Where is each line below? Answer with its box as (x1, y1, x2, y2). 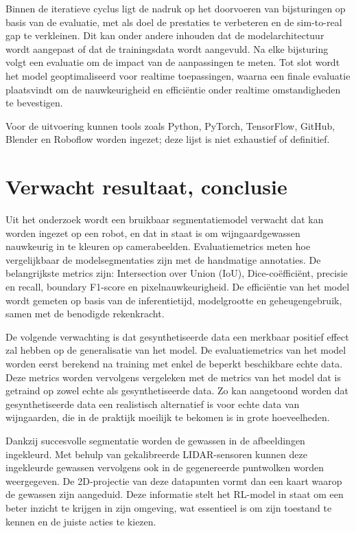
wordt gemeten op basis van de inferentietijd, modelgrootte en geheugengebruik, (5, 293, 342, 307)
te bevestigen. (5, 95, 63, 110)
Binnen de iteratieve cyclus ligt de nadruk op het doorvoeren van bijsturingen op (5, 1, 346, 15)
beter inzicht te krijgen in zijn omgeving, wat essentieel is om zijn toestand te (5, 500, 332, 514)
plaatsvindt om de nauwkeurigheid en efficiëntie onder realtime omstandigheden (5, 82, 341, 96)
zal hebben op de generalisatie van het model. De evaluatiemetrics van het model (5, 343, 346, 357)
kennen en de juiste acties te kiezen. (5, 514, 156, 528)
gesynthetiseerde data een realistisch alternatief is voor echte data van (5, 396, 300, 411)
